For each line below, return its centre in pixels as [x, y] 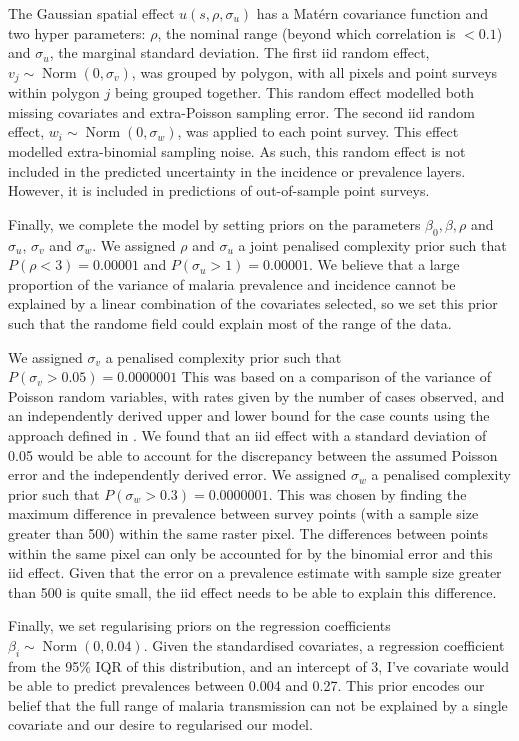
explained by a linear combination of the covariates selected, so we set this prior [253, 303]
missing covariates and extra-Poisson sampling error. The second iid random [241, 111]
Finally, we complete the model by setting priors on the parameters [214, 223]
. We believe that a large [384, 264]
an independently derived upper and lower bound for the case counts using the [249, 415]
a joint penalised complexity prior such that [372, 244]
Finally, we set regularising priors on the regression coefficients [199, 625]
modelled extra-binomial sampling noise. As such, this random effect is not [237, 151]
